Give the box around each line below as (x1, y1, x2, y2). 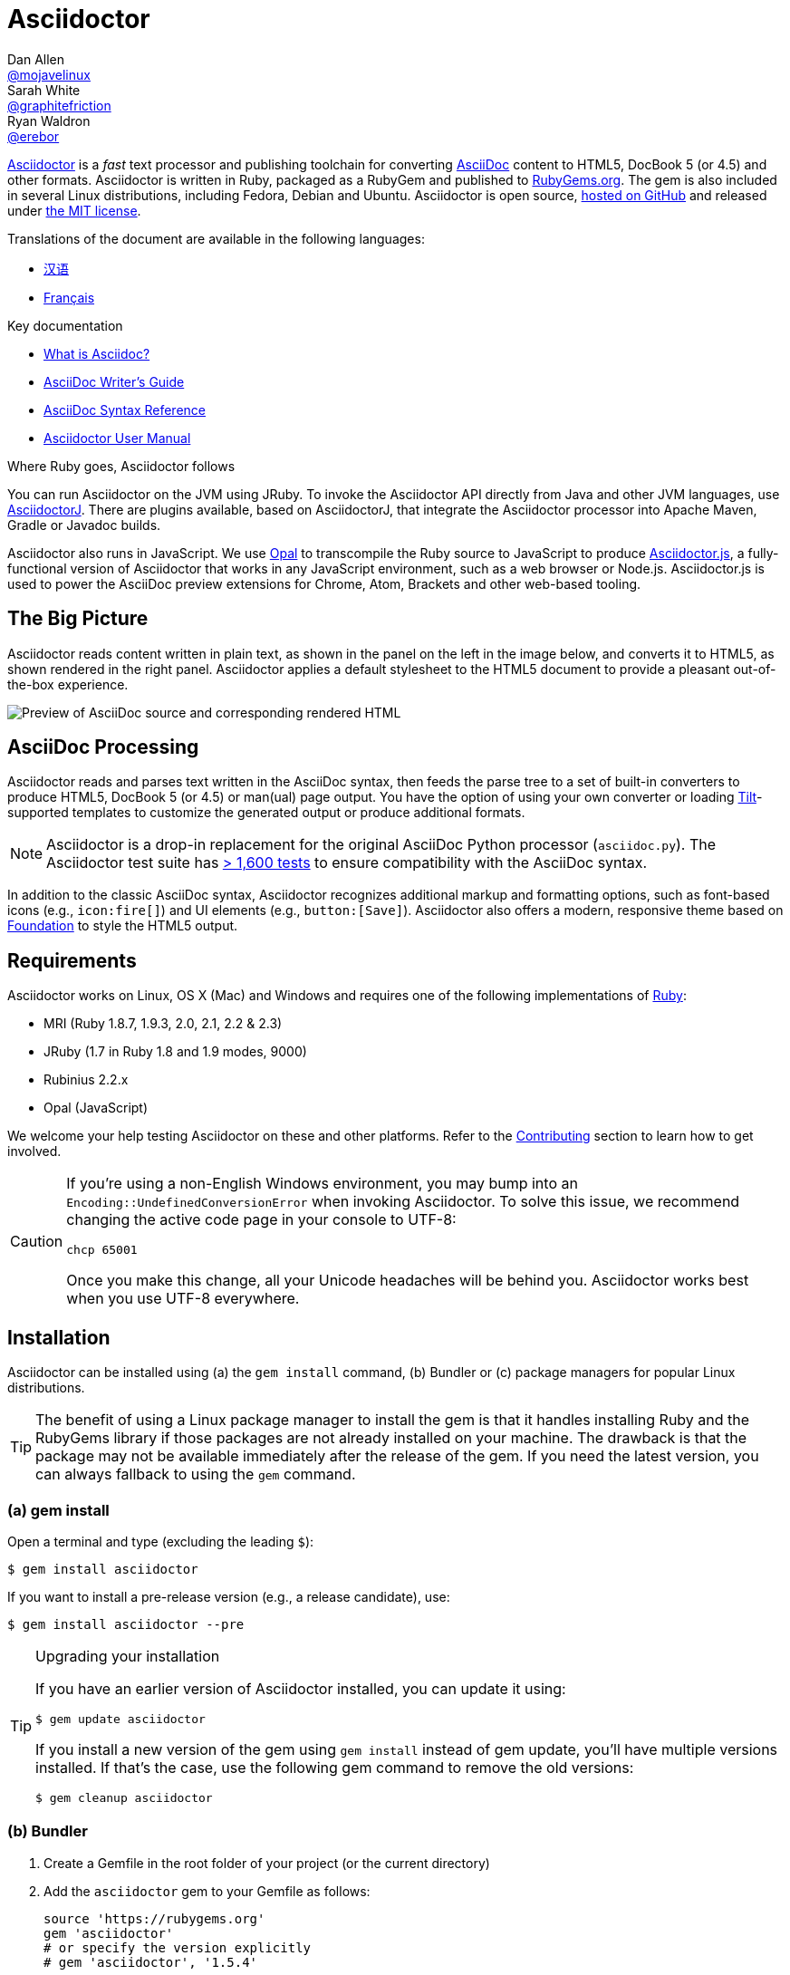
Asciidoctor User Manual (43, 429, 191, 446)
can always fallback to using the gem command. (35, 1465, 356, 1484)
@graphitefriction (7, 97, 111, 113)
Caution (10, 1231, 63, 1250)
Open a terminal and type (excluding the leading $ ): (7, 1533, 314, 1549)
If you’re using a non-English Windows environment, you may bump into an (66, 1174, 578, 1193)
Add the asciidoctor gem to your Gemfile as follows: (43, 1883, 371, 1899)
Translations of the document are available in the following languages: (7, 230, 425, 246)
